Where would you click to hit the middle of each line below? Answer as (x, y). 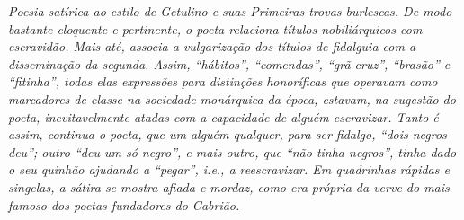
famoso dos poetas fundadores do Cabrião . (124, 204)
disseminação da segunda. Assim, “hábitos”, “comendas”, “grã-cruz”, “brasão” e (229, 63)
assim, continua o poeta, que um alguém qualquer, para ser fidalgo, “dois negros (228, 134)
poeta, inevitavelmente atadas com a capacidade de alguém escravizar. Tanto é (223, 116)
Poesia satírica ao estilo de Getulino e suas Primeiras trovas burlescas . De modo (230, 11)
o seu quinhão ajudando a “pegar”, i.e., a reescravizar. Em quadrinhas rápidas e (229, 169)
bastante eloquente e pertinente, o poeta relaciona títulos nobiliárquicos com (215, 28)
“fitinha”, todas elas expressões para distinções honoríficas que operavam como (223, 81)
